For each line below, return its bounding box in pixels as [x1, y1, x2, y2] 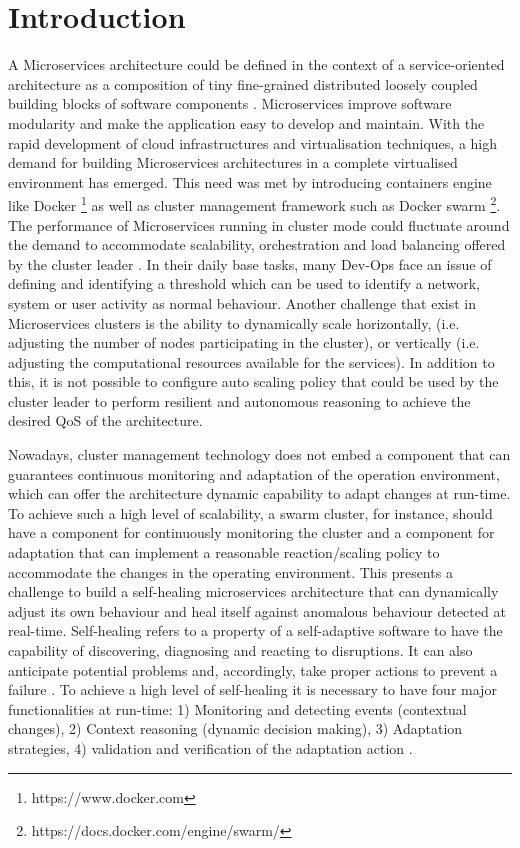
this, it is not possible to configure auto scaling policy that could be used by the [8, 371, 499, 392]
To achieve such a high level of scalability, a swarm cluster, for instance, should [8, 502, 493, 523]
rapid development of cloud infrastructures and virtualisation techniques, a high [8, 132, 498, 153]
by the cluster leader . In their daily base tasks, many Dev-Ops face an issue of [8, 253, 492, 274]
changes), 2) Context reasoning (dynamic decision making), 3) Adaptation [8, 718, 463, 739]
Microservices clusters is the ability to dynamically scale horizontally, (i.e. [8, 312, 460, 333]
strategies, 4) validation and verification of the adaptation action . [8, 737, 413, 758]
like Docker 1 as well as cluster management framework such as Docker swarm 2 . [8, 192, 501, 215]
